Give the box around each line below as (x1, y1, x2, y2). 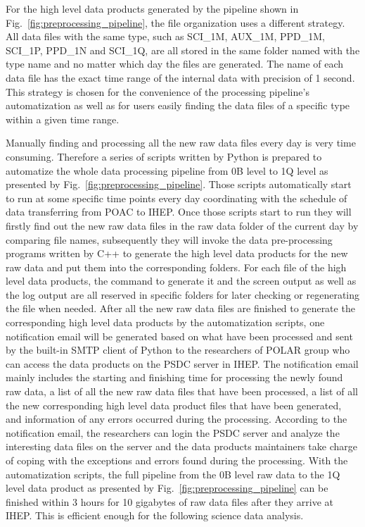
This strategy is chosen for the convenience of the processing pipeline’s (6, 84, 309, 99)
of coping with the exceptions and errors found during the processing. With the (6, 453, 348, 467)
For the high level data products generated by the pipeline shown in (6, 1, 299, 15)
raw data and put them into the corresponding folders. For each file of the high (6, 259, 347, 274)
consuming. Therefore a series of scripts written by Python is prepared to (6, 149, 322, 163)
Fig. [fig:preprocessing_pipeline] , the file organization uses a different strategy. (6, 15, 345, 30)
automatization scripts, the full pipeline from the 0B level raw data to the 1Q (6, 466, 340, 481)
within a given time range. (6, 111, 120, 126)
